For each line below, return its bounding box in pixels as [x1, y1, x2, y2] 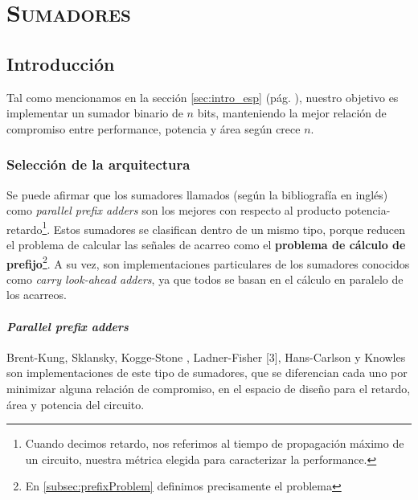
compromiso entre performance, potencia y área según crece [6, 120, 301, 137]
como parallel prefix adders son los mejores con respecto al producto [6, 202, 342, 219]
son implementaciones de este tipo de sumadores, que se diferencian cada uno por [6, 364, 408, 381]
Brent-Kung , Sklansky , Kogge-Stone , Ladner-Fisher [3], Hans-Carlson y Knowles [6, 348, 406, 365]
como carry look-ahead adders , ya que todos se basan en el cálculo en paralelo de [6, 270, 404, 287]
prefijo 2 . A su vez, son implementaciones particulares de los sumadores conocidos [6, 252, 410, 272]
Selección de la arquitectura [6, 154, 191, 174]
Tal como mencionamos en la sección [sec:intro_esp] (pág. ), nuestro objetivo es [6, 88, 399, 105]
